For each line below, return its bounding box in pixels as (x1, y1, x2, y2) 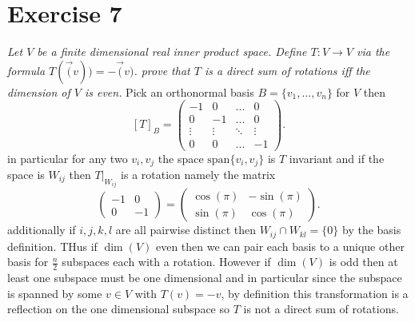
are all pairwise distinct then (115, 221, 256, 238)
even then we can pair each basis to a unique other (155, 237, 405, 254)
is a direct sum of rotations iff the (204, 62, 370, 78)
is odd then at (329, 253, 398, 270)
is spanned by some (7, 284, 102, 301)
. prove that (134, 62, 190, 78)
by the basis (341, 221, 401, 238)
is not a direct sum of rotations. (243, 300, 399, 317)
